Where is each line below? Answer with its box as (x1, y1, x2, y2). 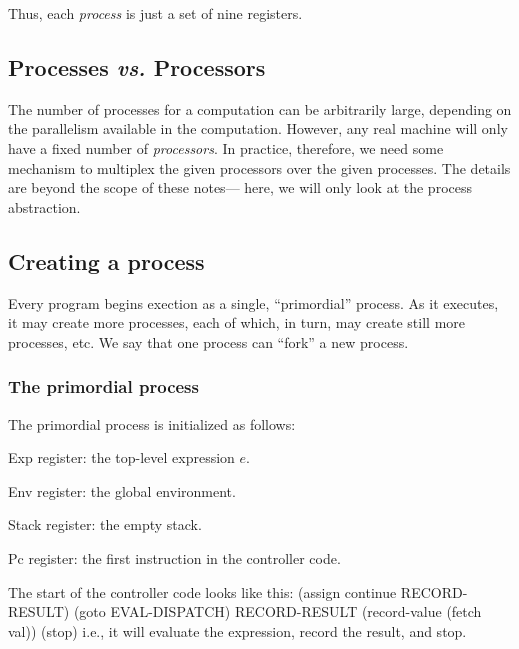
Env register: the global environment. (8, 480, 236, 501)
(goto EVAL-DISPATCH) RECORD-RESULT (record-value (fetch (73, 601, 482, 622)
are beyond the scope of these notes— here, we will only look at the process (8, 177, 473, 198)
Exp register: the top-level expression (8, 447, 235, 468)
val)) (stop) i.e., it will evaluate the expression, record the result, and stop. (8, 620, 467, 641)
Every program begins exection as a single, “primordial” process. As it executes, (8, 292, 499, 313)
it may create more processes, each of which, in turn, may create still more (8, 312, 466, 333)
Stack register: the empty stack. (8, 514, 202, 535)
